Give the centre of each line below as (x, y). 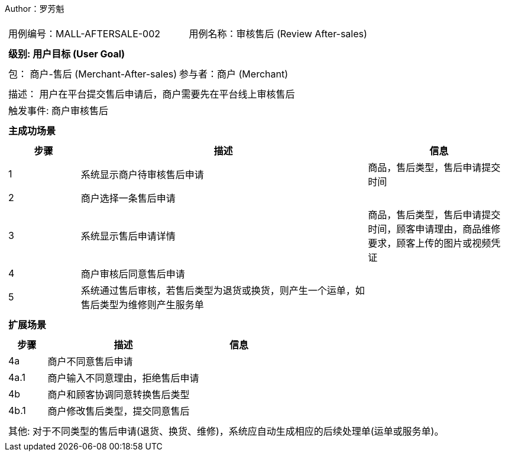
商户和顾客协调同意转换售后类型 (119, 394)
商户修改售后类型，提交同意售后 (119, 411)
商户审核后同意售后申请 (133, 274)
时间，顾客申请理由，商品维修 (434, 229)
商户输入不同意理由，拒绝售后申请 (123, 378)
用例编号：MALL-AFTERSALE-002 (85, 34)
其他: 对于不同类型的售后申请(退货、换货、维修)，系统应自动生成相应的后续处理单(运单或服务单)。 (226, 431)
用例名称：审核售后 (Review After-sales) (278, 34)
